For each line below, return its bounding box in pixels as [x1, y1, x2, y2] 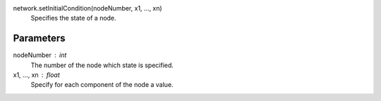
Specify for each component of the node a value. [30, 81, 174, 89]
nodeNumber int [13, 51, 67, 59]
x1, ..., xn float [13, 71, 60, 79]
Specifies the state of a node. [30, 14, 116, 23]
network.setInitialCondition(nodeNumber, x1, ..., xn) [13, 4, 162, 12]
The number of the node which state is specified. [30, 61, 174, 69]
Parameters [13, 32, 66, 44]
